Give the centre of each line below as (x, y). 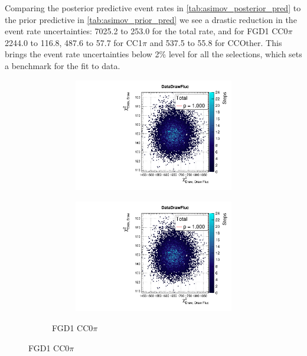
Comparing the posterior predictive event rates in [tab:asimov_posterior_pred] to (153, 8)
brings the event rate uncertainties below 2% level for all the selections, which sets (153, 54)
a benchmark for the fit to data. (63, 65)
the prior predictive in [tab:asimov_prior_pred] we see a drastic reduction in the (151, 19)
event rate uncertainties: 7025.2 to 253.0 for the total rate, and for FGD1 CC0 (146, 31)
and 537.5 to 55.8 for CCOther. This (216, 42)
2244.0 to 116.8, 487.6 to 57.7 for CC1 (74, 42)
